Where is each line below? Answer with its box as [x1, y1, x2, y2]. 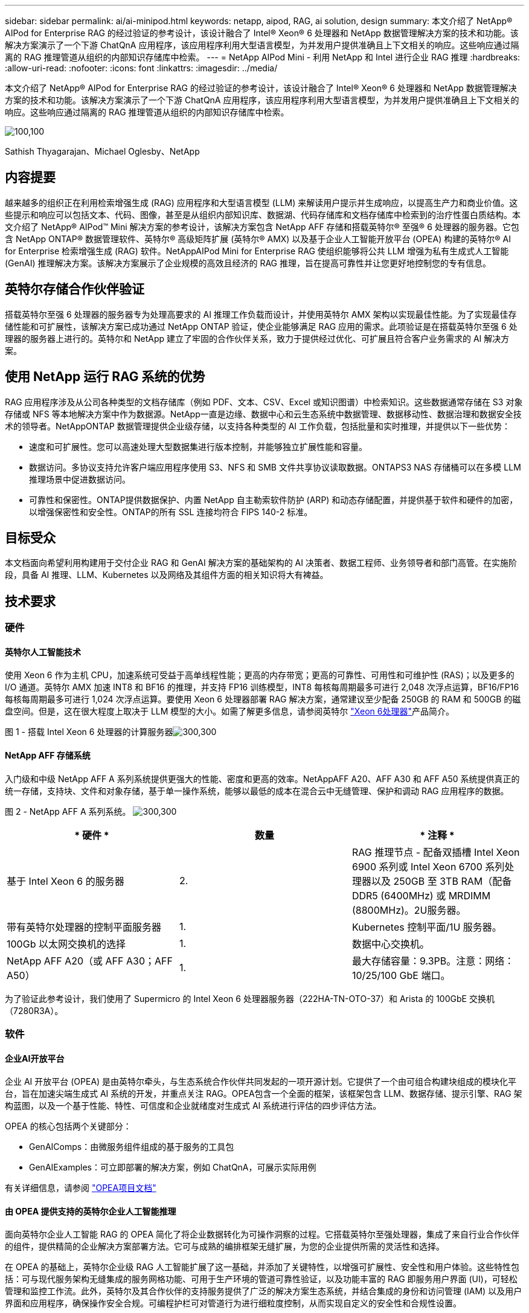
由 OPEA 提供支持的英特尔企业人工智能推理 [5, 1205, 176, 1216]
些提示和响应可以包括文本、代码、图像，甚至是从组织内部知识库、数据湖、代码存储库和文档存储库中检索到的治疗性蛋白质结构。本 [5, 209, 521, 220]
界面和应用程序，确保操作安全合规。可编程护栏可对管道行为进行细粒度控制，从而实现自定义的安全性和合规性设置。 [5, 1298, 461, 1309]
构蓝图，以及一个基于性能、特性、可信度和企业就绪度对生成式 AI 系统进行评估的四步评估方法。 [5, 1100, 382, 1111]
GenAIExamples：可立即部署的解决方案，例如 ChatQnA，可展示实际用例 [29, 1162, 316, 1173]
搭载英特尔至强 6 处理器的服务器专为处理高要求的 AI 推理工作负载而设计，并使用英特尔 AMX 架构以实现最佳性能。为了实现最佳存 [5, 309, 517, 319]
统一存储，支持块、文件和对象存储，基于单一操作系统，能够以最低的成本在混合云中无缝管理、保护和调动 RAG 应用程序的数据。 [5, 785, 509, 796]
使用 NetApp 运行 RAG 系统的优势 [5, 369, 205, 385]
